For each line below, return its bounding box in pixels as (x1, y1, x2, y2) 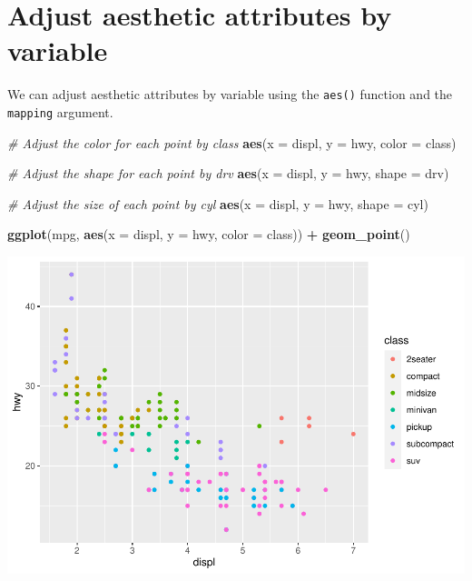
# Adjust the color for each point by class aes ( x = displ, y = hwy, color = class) (7, 133, 457, 152)
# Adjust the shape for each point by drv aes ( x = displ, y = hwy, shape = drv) (7, 164, 449, 183)
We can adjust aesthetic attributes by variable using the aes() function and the (7, 85, 453, 104)
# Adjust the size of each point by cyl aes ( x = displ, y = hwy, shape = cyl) (7, 194, 428, 213)
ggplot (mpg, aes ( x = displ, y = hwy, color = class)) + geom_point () (7, 225, 410, 244)
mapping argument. (7, 102, 113, 121)
